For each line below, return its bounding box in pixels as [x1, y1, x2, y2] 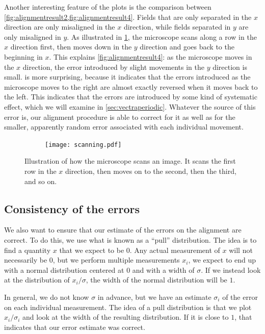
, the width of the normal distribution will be [86, 274, 227, 285]
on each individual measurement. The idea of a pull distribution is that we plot [4, 301, 252, 312]
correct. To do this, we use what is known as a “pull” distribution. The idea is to [4, 234, 257, 245]
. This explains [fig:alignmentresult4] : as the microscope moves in [49, 51, 252, 62]
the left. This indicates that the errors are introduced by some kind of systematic [4, 91, 257, 102]
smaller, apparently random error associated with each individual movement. [4, 121, 244, 132]
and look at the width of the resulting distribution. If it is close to [22, 312, 229, 322]
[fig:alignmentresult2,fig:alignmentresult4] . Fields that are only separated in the [4, 11, 252, 22]
